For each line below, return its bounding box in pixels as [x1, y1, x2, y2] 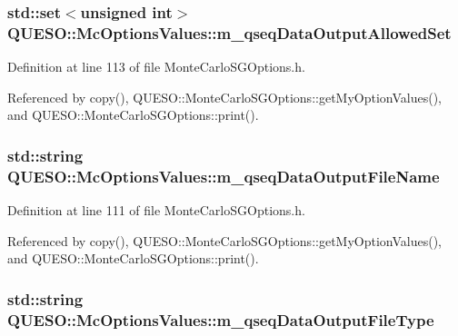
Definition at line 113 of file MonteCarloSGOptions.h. [7, 57, 305, 76]
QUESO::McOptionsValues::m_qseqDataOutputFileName [7, 164, 440, 187]
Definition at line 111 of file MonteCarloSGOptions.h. [7, 201, 305, 220]
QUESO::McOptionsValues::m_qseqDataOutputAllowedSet [7, 21, 452, 44]
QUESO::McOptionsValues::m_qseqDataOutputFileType [7, 308, 434, 331]
